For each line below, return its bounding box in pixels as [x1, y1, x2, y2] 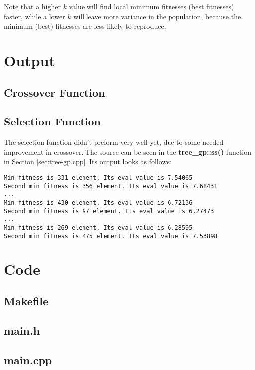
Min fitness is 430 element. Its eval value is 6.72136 [4, 199, 193, 206]
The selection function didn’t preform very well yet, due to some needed [4, 137, 224, 147]
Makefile [4, 293, 48, 308]
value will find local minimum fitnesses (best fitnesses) [69, 1, 234, 11]
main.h [4, 322, 40, 338]
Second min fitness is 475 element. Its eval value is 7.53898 [4, 232, 218, 240]
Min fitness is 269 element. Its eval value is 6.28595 [4, 224, 193, 231]
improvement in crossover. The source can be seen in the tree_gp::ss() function [4, 146, 252, 157]
